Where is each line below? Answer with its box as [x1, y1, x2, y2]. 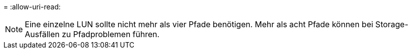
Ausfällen [25, 29, 60, 39]
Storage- [375, 19, 409, 29]
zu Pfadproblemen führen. [61, 29, 160, 39]
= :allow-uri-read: [3, 2, 61, 11]
